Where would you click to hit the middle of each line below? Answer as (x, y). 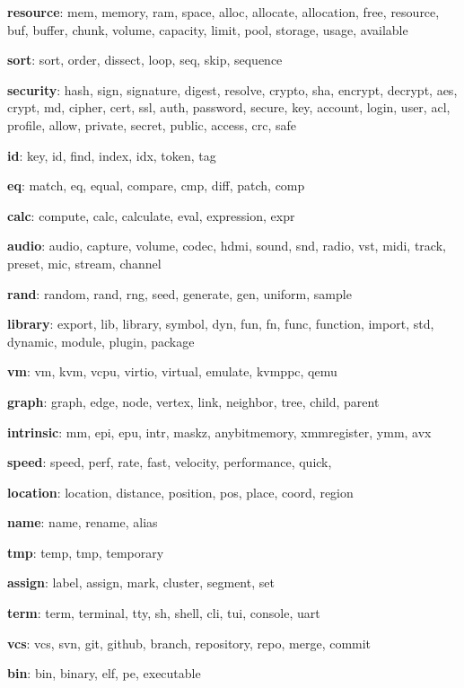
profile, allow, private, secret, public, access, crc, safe (152, 124)
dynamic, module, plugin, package (101, 341)
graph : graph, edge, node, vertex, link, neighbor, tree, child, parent (193, 401)
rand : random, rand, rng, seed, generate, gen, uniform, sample (179, 293)
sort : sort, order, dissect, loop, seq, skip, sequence (145, 60)
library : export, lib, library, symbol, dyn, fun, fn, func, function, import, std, (221, 324)
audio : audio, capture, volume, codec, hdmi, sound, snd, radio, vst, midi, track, (227, 246)
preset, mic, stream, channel (84, 263)
